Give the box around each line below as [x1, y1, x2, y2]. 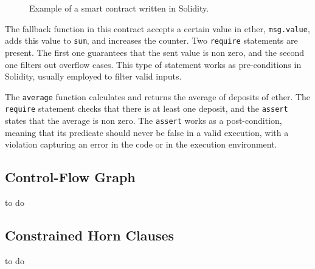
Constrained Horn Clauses [5, 226, 175, 245]
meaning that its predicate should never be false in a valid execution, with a [5, 126, 289, 138]
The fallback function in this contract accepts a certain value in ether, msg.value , [5, 22, 310, 35]
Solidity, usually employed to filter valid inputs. [5, 70, 182, 83]
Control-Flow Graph [5, 168, 136, 186]
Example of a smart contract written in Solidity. [29, 2, 209, 14]
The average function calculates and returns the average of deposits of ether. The [5, 90, 311, 103]
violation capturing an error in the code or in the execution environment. [5, 138, 277, 151]
